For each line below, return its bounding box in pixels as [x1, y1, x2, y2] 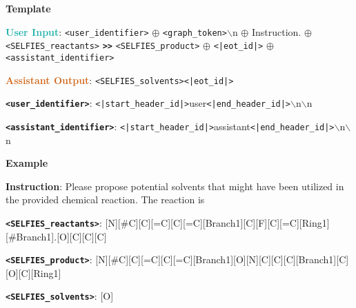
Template [6, 1, 51, 15]
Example [6, 156, 48, 170]
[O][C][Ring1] [6, 265, 61, 280]
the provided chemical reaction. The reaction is [6, 192, 205, 207]
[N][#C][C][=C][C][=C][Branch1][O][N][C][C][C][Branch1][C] [95, 252, 349, 267]
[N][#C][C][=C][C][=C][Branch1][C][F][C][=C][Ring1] [105, 215, 330, 229]
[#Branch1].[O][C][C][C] [6, 229, 107, 243]
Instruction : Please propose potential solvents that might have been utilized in [6, 178, 344, 193]
